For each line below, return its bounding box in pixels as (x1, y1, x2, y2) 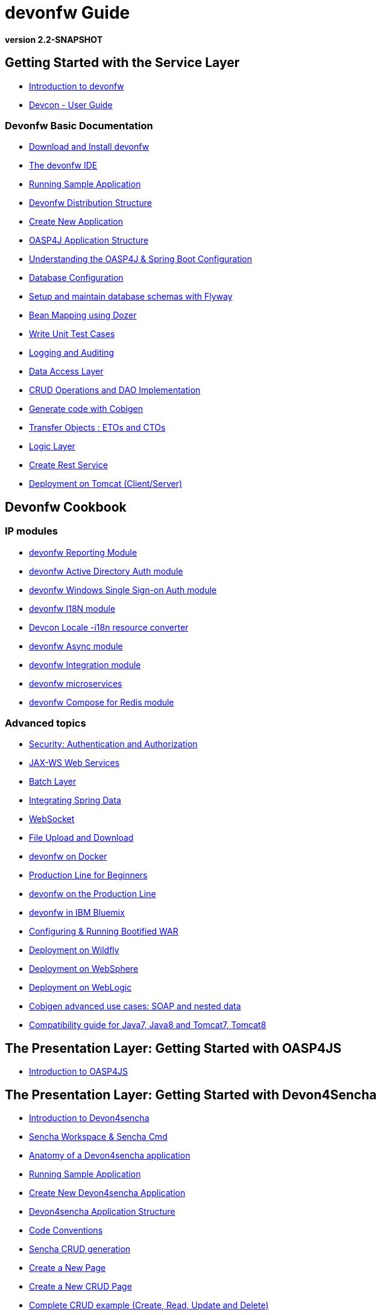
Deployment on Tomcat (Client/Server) (29, 478, 183, 489)
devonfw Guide (5, 2, 130, 23)
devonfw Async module (29, 640, 123, 651)
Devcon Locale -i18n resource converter (29, 622, 189, 632)
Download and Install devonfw (29, 141, 150, 152)
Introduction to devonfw (29, 80, 124, 91)
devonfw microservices (29, 678, 122, 689)
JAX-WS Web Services (29, 757, 120, 768)
